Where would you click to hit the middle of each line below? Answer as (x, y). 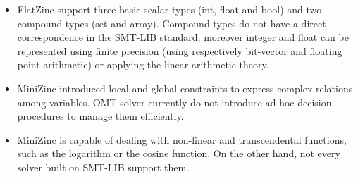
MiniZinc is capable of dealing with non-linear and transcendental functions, (182, 139)
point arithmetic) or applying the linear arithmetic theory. (143, 64)
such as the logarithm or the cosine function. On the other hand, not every (179, 153)
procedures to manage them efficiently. (100, 116)
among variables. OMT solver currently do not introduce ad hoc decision (174, 102)
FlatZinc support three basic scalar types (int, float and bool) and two (169, 9)
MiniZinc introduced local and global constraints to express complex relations (185, 88)
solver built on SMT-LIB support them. (103, 167)
